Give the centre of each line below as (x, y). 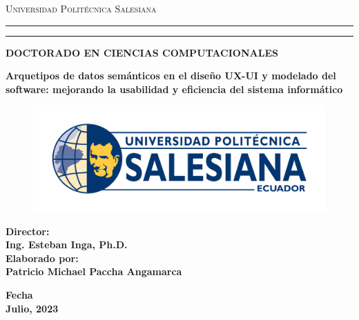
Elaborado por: (42, 258)
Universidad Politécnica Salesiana (81, 8)
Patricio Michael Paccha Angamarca (94, 271)
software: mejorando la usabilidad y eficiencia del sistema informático (174, 89)
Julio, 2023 (32, 308)
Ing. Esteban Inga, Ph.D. (67, 244)
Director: (28, 231)
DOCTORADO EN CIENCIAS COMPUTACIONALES (142, 52)
